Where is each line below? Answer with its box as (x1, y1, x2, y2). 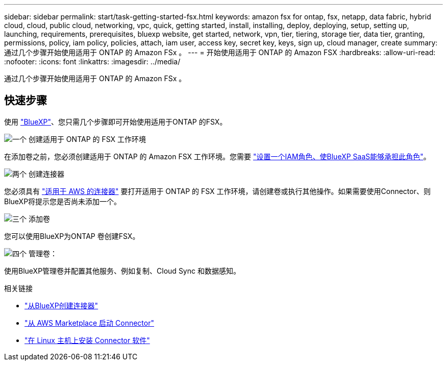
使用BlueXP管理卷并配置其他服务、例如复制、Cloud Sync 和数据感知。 (4, 266, 240, 275)
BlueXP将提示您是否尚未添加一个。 (4, 197, 121, 206)
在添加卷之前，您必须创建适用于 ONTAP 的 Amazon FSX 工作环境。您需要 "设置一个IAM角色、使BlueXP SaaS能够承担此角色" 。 (4, 152, 431, 161)
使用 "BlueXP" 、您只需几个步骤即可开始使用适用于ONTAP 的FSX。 (4, 117, 227, 126)
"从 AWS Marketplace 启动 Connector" (24, 318, 154, 327)
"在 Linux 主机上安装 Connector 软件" (24, 335, 150, 345)
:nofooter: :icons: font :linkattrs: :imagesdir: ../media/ (4, 57, 181, 66)
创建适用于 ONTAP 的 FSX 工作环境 (28, 134, 146, 143)
